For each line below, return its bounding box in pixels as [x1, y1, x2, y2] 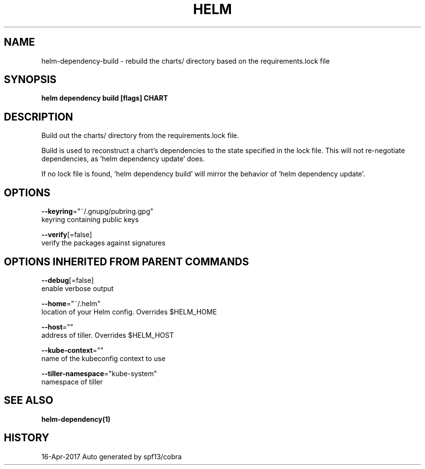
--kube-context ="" [41, 346, 104, 354]
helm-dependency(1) [41, 415, 111, 423]
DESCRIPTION [4, 110, 73, 123]
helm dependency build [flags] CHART [41, 94, 168, 103]
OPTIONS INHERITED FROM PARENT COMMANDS [4, 255, 249, 268]
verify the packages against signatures [41, 239, 165, 247]
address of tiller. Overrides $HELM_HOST [41, 330, 174, 339]
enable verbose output [41, 284, 114, 293]
